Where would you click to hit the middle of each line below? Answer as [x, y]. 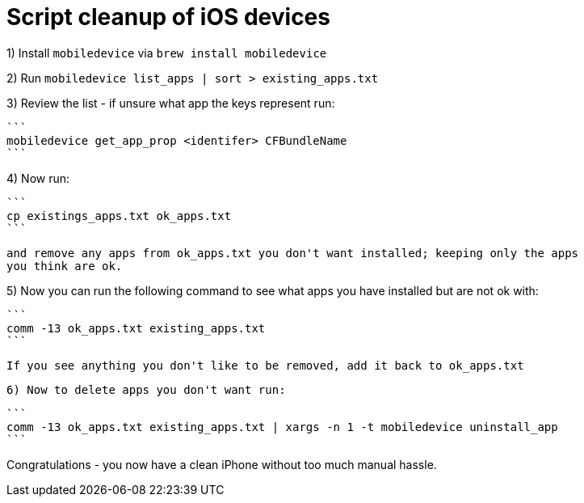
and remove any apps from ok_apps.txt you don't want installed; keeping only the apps [293, 253]
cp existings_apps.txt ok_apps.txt [119, 216]
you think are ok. [65, 266]
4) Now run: [38, 178]
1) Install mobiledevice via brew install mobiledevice [167, 53]
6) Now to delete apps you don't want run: [146, 389]
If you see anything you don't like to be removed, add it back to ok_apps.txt [265, 365]
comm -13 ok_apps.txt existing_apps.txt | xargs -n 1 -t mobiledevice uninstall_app [282, 427]
